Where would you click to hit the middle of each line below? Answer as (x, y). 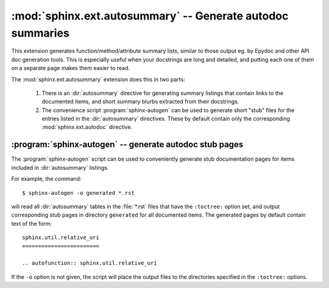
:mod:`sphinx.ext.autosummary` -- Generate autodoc (150, 16)
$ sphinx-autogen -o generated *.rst (79, 193)
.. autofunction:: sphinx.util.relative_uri (90, 263)
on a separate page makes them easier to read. (71, 68)
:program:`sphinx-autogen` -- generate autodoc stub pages (127, 145)
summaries (40, 33)
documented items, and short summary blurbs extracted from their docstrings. (140, 102)
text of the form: (32, 223)
